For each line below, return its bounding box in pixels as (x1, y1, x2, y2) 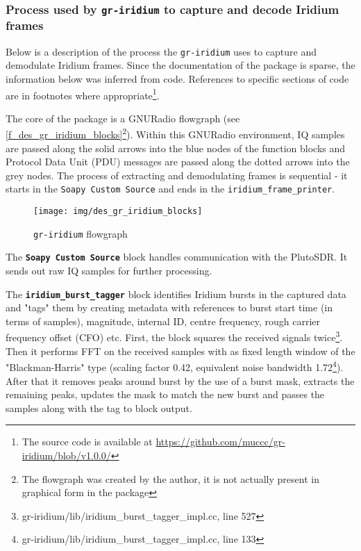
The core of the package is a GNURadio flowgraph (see (6, 110, 240, 125)
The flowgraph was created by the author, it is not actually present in (22, 471, 319, 486)
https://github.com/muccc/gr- (156, 434, 285, 449)
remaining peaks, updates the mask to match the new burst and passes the (6, 387, 325, 402)
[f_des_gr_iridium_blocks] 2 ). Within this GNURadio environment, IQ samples (6, 125, 345, 142)
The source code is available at (22, 434, 153, 449)
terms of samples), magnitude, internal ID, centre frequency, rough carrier (6, 313, 321, 328)
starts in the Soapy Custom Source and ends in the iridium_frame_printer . (6, 181, 335, 196)
